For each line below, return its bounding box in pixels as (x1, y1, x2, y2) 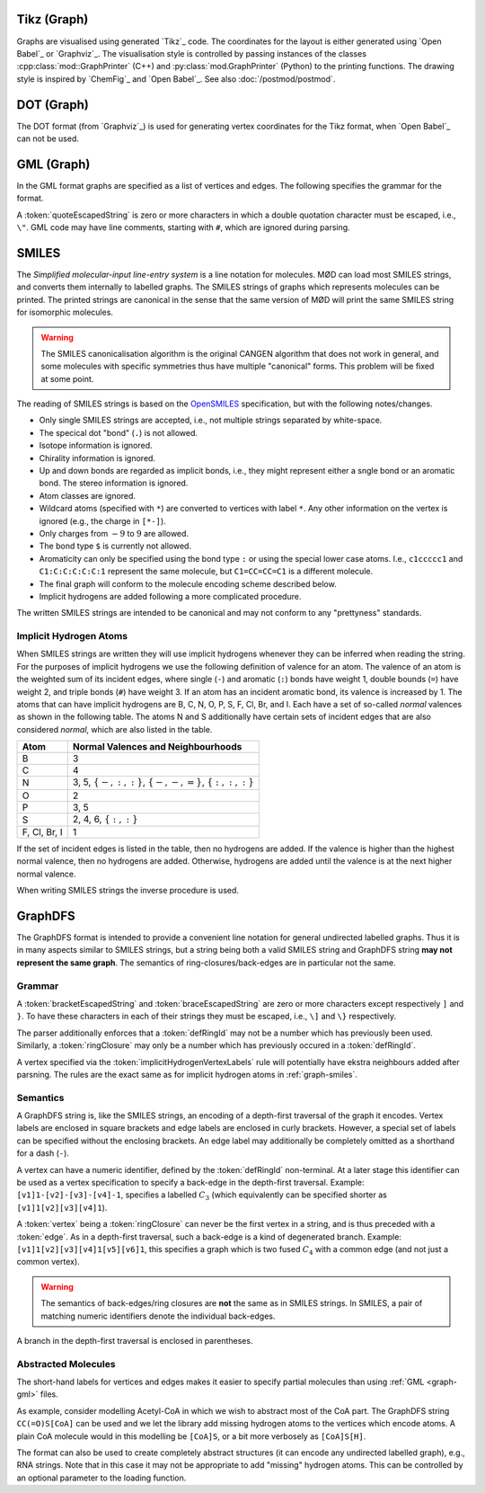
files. (40, 1389, 58, 1400)
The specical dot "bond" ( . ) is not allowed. (39, 427, 198, 438)
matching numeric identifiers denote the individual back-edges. (40, 1311, 276, 1321)
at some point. (40, 373, 94, 384)
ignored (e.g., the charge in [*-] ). (39, 515, 166, 526)
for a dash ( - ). (16, 1148, 69, 1159)
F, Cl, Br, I (22, 826, 63, 838)
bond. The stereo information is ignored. (39, 477, 189, 489)
